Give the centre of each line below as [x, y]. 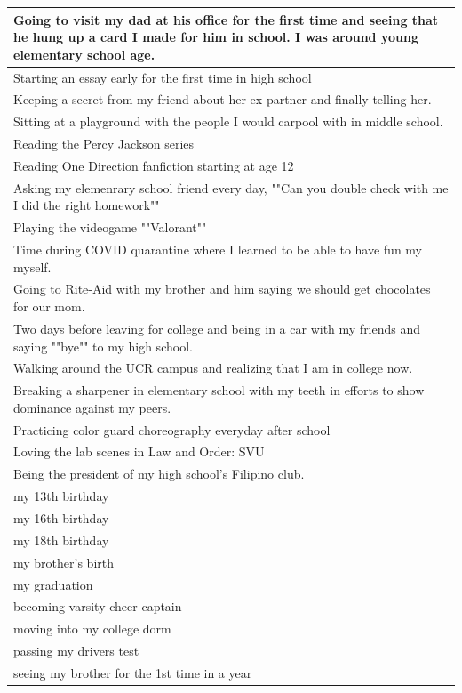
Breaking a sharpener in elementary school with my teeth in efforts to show [219, 390]
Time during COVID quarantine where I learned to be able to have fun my [218, 250]
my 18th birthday [61, 540]
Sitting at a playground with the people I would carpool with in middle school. [228, 121]
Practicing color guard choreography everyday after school [172, 429]
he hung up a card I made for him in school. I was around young [216, 37]
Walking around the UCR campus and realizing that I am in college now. [213, 368]
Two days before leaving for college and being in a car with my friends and [217, 328]
